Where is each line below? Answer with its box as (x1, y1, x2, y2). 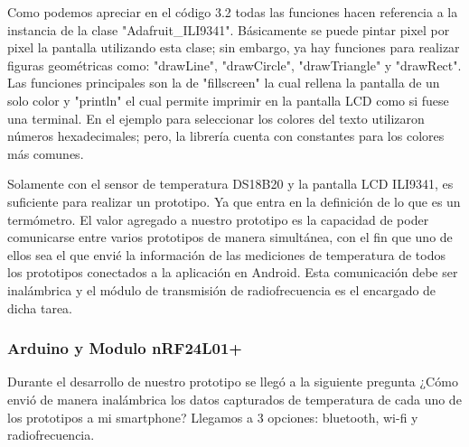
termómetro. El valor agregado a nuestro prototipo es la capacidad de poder (7, 210, 429, 228)
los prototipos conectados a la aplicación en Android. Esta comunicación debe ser (7, 263, 458, 282)
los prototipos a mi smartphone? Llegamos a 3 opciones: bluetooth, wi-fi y (7, 407, 418, 426)
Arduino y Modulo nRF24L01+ (7, 337, 242, 359)
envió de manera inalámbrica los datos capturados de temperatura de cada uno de (7, 389, 462, 408)
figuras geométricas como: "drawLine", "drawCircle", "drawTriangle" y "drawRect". (7, 55, 462, 74)
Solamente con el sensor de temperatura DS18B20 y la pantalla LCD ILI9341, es (7, 174, 454, 193)
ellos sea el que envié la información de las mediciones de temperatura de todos (7, 245, 446, 264)
